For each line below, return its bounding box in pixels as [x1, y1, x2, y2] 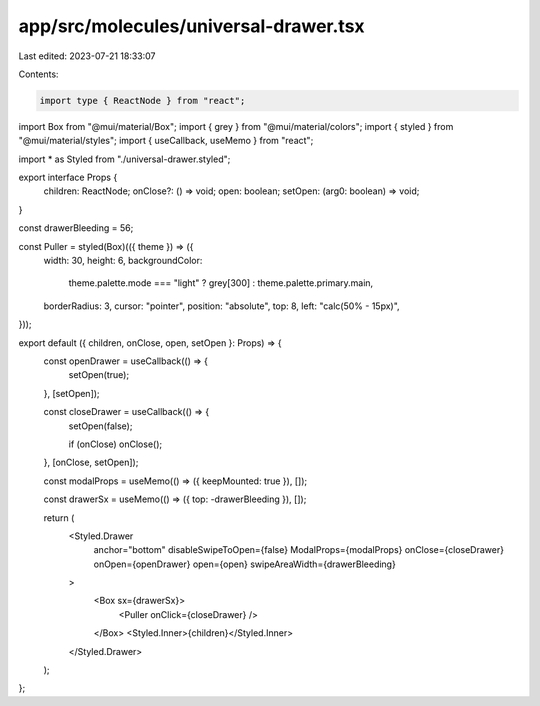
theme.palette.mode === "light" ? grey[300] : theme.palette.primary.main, [68, 277, 374, 289]
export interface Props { [18, 171, 118, 184]
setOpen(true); [68, 369, 130, 381]
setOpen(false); [68, 420, 133, 432]
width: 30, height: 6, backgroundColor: [43, 255, 203, 267]
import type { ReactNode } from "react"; [39, 95, 246, 106]
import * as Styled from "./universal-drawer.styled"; [18, 153, 231, 165]
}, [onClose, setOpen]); [43, 456, 139, 469]
